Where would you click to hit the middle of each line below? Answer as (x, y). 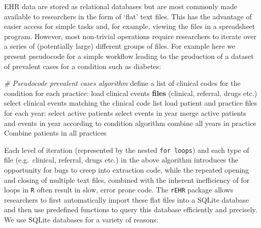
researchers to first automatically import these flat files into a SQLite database (127, 199)
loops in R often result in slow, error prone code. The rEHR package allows (119, 190)
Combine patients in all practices (55, 133)
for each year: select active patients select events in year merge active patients (125, 112)
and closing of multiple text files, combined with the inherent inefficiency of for (127, 180)
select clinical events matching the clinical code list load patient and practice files (131, 103)
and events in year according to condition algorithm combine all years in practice (130, 123)
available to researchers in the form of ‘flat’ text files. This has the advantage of (128, 16)
